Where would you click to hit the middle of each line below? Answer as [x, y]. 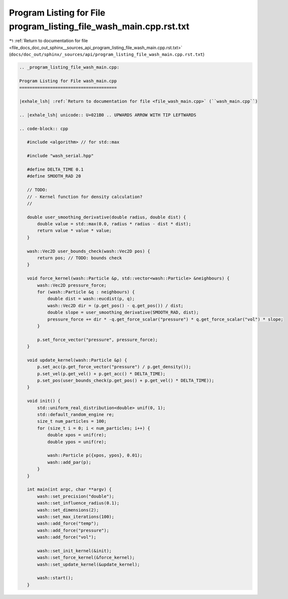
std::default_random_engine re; [76, 415]
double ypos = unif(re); [77, 442]
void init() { [44, 401]
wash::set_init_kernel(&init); [74, 551]
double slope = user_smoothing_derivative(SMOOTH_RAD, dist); [123, 312]
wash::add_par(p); [69, 462]
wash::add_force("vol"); [67, 537]
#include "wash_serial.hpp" [61, 156]
